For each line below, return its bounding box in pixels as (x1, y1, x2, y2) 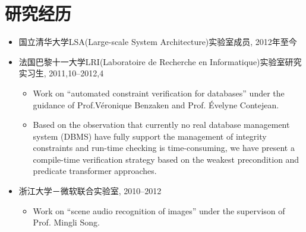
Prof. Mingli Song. (33, 216, 100, 228)
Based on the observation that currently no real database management (33, 118, 290, 131)
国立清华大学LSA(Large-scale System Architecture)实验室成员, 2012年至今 (18, 36, 297, 48)
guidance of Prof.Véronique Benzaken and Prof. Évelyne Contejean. (33, 98, 279, 111)
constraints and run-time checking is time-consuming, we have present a (33, 141, 295, 154)
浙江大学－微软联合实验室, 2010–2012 (18, 185, 162, 197)
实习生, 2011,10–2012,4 (18, 67, 104, 79)
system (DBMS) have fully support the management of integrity (33, 130, 267, 142)
